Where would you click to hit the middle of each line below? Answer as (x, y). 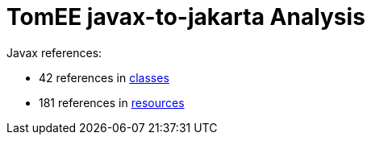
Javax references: (54, 52)
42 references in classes (104, 77)
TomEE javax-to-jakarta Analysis (186, 17)
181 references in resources (112, 102)
